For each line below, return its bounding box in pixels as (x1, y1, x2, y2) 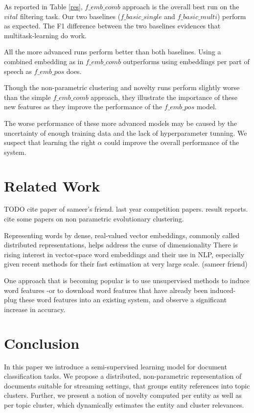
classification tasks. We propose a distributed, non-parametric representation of (4, 371, 242, 381)
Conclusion (4, 333, 80, 353)
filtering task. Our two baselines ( (20, 11, 121, 21)
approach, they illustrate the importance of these (91, 92, 238, 102)
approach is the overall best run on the (122, 1, 239, 11)
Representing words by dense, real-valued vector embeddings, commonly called (4, 230, 240, 240)
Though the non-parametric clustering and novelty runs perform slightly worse (4, 82, 240, 93)
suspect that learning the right (4, 137, 95, 147)
